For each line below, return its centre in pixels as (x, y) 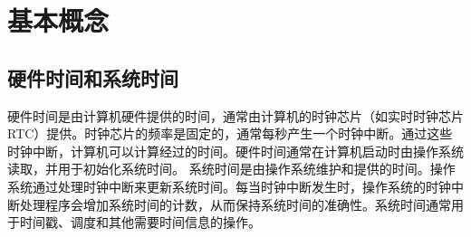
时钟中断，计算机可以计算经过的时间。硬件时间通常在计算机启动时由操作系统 (235, 151)
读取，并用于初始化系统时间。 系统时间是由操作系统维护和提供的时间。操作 (231, 169)
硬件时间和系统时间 (93, 77)
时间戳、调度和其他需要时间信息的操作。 (140, 222)
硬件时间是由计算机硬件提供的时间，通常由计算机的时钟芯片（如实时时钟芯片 (235, 115)
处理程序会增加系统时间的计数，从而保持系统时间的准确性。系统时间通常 (235, 204)
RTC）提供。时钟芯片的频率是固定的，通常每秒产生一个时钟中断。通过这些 (230, 133)
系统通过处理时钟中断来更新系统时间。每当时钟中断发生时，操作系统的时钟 (229, 186)
